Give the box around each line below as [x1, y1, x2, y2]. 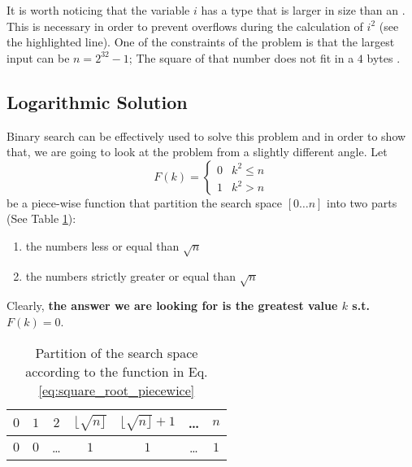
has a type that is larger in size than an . [201, 2, 405, 18]
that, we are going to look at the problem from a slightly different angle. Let [7, 143, 388, 160]
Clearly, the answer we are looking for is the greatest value [7, 297, 338, 314]
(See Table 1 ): [7, 210, 76, 227]
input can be [7, 49, 70, 66]
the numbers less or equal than [25, 237, 180, 254]
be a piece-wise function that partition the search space [7, 194, 283, 211]
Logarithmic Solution [7, 89, 188, 114]
